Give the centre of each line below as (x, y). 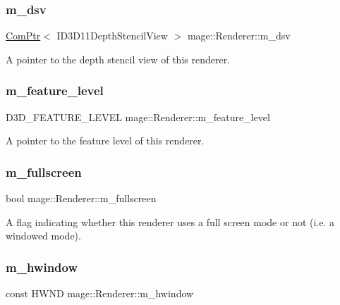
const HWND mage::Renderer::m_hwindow (100, 293)
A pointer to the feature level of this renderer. (105, 141)
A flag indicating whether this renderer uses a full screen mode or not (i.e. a (170, 222)
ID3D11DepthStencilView (112, 36)
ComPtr (23, 36)
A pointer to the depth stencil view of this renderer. (118, 59)
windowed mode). (43, 236)
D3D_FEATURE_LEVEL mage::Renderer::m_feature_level (138, 117)
